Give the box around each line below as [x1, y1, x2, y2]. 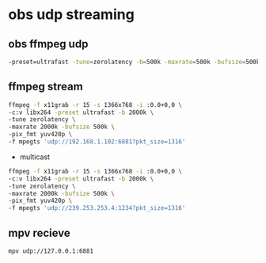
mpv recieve [8, 226, 71, 239]
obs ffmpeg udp [8, 37, 89, 51]
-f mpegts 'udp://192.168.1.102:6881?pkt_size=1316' [8, 138, 186, 146]
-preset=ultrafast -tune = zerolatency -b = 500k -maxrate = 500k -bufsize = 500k [8, 58, 260, 66]
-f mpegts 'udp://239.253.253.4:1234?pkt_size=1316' [8, 204, 186, 212]
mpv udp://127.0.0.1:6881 [8, 247, 93, 255]
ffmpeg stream [8, 80, 83, 93]
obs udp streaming [8, 6, 135, 24]
